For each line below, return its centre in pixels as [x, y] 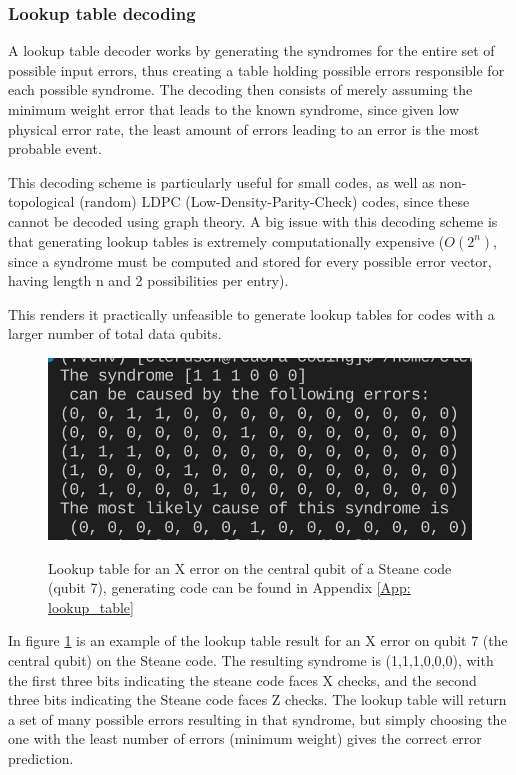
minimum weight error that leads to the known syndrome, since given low [234, 109]
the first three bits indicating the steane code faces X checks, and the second [242, 679]
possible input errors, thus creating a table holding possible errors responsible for [256, 69]
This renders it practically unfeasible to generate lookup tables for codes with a [251, 313]
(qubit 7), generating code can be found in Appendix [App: [229, 587]
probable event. [55, 148]
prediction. [41, 757]
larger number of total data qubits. [115, 333]
